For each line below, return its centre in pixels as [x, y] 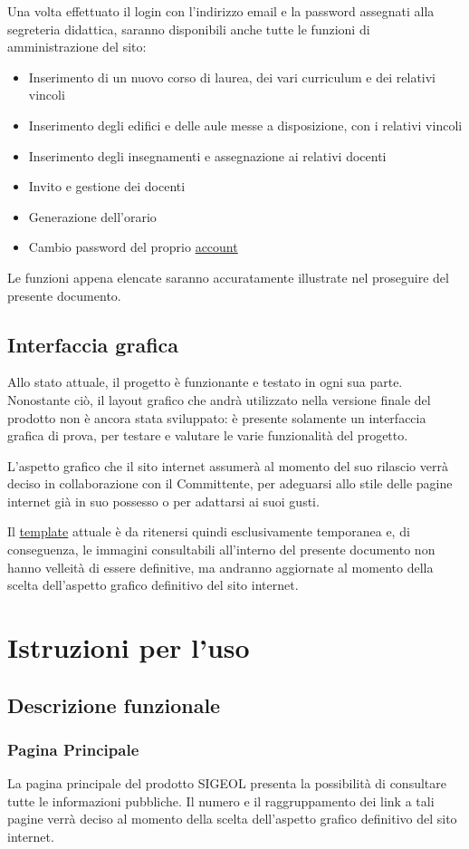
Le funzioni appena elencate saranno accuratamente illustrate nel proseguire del [228, 277]
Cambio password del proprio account [133, 247]
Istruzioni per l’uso [129, 647]
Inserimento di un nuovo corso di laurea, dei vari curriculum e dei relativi [232, 77]
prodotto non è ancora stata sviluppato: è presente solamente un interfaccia [217, 417]
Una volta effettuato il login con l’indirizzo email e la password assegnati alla [221, 11]
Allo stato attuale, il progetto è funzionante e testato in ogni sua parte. [205, 382]
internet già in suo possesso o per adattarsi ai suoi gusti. [163, 501]
